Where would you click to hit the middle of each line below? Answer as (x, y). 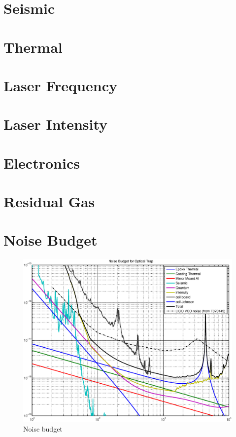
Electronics (42, 163)
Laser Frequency (60, 85)
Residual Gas (49, 201)
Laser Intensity (56, 124)
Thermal (33, 47)
